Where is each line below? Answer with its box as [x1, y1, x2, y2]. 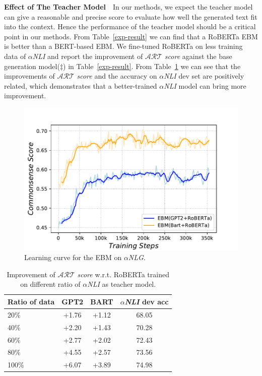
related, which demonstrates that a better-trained [4, 80, 157, 91]
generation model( [4, 60, 60, 71]
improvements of [4, 71, 55, 81]
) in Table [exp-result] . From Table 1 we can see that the [63, 60, 241, 71]
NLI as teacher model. [87, 279, 156, 289]
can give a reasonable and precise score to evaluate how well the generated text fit [4, 11, 257, 22]
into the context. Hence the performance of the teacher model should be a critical [4, 21, 256, 32]
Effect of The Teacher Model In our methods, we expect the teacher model [4, 2, 253, 12]
